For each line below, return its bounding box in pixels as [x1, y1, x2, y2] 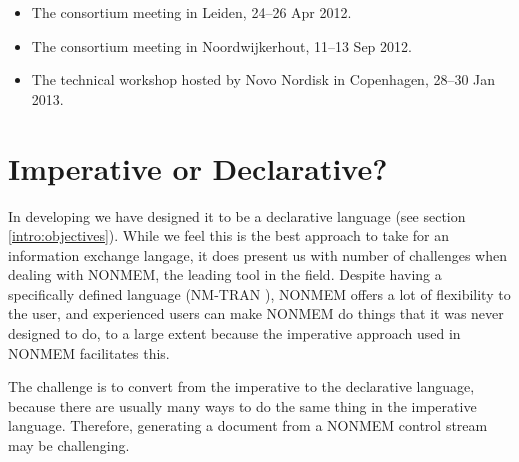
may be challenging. [8, 435, 130, 456]
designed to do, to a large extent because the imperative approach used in [8, 323, 461, 344]
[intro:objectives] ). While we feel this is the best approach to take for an [8, 225, 450, 246]
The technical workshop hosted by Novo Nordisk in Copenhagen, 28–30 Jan [31, 69, 496, 90]
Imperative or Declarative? [8, 147, 388, 188]
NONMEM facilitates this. [8, 342, 170, 363]
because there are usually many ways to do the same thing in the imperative [8, 395, 477, 416]
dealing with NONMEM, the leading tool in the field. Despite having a [8, 264, 442, 285]
